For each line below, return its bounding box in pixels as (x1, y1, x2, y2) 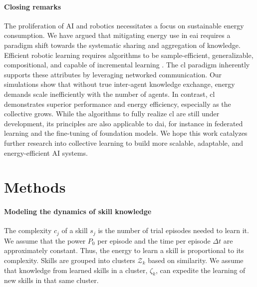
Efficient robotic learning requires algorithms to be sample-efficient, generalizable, (4, 49, 254, 60)
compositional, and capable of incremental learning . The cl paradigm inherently (4, 59, 250, 70)
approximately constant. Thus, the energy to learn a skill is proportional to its (4, 245, 244, 256)
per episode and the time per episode (97, 235, 211, 246)
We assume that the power (4, 235, 86, 246)
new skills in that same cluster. (4, 275, 99, 286)
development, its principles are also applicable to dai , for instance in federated (4, 118, 243, 128)
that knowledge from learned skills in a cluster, (4, 265, 148, 275)
